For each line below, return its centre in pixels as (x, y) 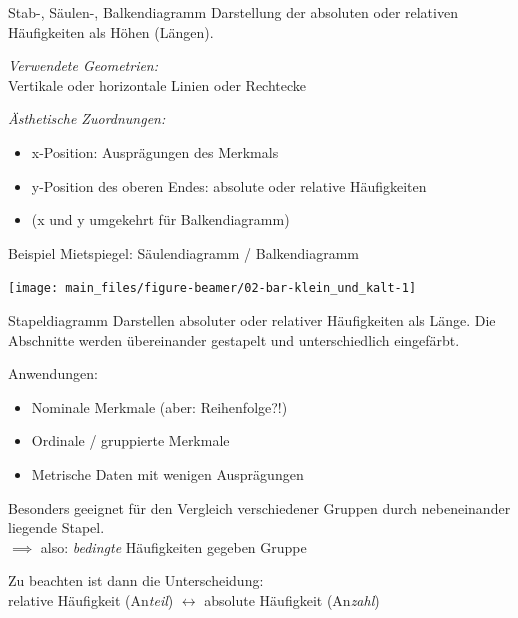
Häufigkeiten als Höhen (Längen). (111, 31)
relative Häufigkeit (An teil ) (91, 599)
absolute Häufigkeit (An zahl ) (292, 599)
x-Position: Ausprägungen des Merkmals (155, 151)
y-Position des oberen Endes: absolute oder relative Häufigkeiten (229, 185)
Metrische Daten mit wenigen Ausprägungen (167, 473)
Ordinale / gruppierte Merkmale (130, 440)
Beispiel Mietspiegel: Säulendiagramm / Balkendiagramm (184, 252)
